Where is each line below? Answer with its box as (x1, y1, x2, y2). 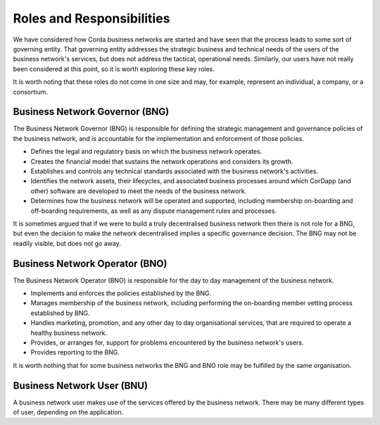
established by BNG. (30, 309, 91, 317)
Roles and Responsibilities (13, 11, 170, 26)
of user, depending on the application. (13, 408, 124, 417)
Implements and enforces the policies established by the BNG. (30, 289, 211, 297)
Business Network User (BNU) (13, 379, 148, 391)
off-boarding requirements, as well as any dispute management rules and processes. (30, 207, 277, 215)
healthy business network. (30, 328, 108, 337)
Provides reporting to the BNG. (30, 348, 120, 357)
